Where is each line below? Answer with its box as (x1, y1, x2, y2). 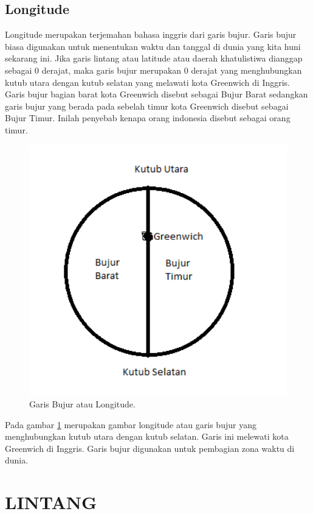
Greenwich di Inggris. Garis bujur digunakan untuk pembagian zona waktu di (5, 442, 295, 454)
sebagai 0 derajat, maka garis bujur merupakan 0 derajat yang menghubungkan (5, 63, 302, 76)
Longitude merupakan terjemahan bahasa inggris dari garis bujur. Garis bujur (5, 28, 297, 41)
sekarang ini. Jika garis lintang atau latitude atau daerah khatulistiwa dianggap (5, 52, 303, 65)
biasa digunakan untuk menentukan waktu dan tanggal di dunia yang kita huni (5, 40, 301, 52)
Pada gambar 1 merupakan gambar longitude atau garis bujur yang (5, 418, 256, 431)
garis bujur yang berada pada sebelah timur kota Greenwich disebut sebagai (5, 99, 289, 112)
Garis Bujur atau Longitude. (29, 397, 136, 410)
